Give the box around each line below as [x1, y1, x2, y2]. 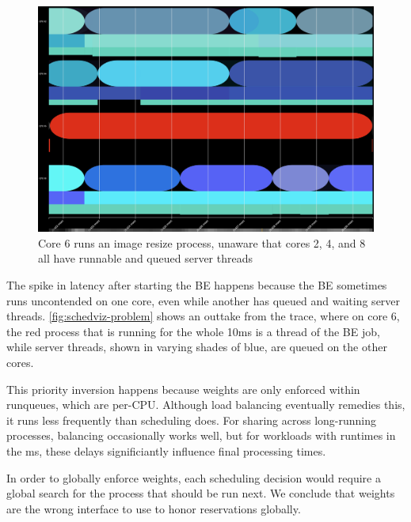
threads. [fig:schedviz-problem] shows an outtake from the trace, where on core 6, [6, 308, 400, 324]
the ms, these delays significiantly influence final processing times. [6, 443, 326, 459]
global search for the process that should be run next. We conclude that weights [6, 485, 395, 501]
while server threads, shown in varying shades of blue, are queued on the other [6, 339, 387, 355]
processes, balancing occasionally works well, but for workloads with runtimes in [6, 427, 396, 444]
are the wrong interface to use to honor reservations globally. [6, 500, 301, 516]
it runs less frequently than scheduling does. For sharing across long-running [6, 411, 376, 428]
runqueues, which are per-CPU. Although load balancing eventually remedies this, [6, 396, 405, 413]
